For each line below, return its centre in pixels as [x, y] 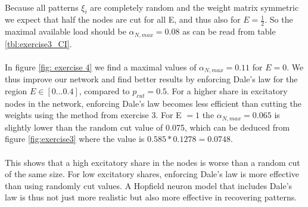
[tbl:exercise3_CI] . [38, 43]
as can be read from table [229, 31]
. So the [279, 19]
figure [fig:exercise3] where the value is [75, 139]
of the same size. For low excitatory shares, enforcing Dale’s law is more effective [152, 174]
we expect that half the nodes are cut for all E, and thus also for [123, 19]
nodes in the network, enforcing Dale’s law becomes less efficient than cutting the [153, 103]
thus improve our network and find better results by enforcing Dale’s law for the [151, 79]
